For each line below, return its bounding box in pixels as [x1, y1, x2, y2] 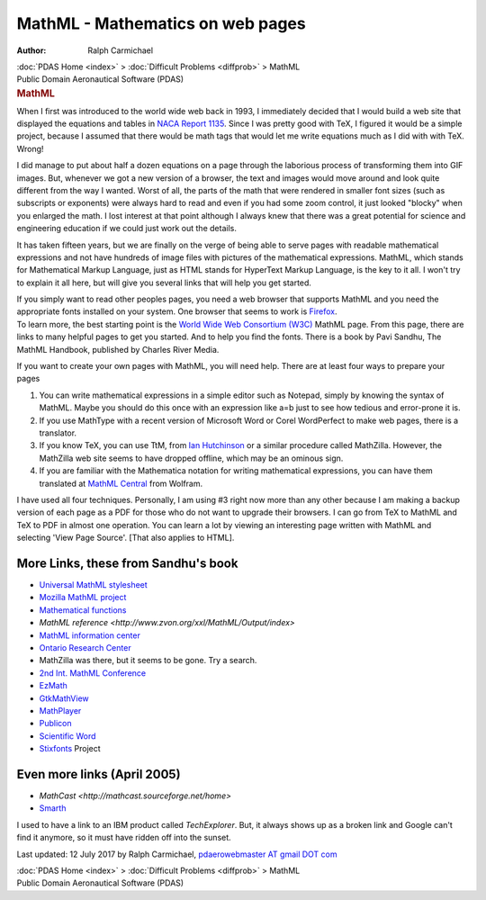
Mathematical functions [39, 604, 127, 616]
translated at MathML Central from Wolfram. [39, 478, 202, 489]
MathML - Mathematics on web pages [16, 13, 306, 33]
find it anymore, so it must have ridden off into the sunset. [16, 832, 231, 843]
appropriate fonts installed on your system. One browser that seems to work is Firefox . [16, 306, 337, 317]
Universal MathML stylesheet [39, 580, 148, 589]
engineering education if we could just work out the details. [16, 223, 238, 234]
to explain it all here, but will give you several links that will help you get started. [16, 277, 312, 288]
